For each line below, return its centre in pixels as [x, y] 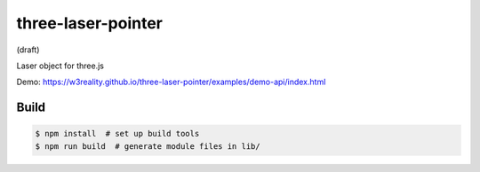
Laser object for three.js [60, 66]
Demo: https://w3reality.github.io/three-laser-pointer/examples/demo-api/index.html [171, 82]
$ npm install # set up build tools [117, 134]
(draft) [28, 50]
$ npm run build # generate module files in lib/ [148, 146]
